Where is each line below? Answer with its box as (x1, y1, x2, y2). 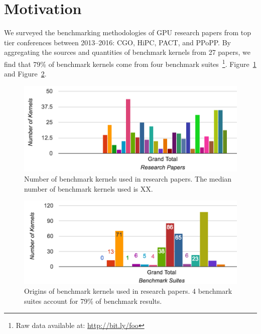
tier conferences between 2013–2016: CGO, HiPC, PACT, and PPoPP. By (4, 37, 231, 47)
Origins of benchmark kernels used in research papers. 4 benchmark (24, 286, 232, 296)
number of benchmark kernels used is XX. (24, 183, 153, 194)
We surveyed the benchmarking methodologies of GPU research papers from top (4, 27, 251, 38)
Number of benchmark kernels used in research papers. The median (24, 174, 232, 184)
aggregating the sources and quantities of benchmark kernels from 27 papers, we (4, 47, 250, 57)
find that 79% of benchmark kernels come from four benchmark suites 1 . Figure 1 (4, 57, 256, 69)
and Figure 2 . (4, 68, 47, 79)
